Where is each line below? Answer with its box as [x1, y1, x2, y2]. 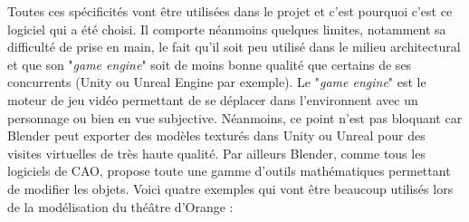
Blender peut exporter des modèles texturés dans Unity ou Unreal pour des [7, 126, 426, 145]
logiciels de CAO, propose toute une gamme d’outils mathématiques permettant [7, 161, 451, 180]
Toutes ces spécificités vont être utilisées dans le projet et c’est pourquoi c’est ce [7, 2, 453, 20]
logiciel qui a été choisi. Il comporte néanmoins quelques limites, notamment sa [7, 19, 446, 38]
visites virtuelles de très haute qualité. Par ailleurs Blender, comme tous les [7, 143, 426, 162]
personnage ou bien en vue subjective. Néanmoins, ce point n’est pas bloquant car [7, 108, 463, 127]
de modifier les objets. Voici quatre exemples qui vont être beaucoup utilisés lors [7, 179, 454, 198]
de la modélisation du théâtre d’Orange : [7, 197, 234, 216]
